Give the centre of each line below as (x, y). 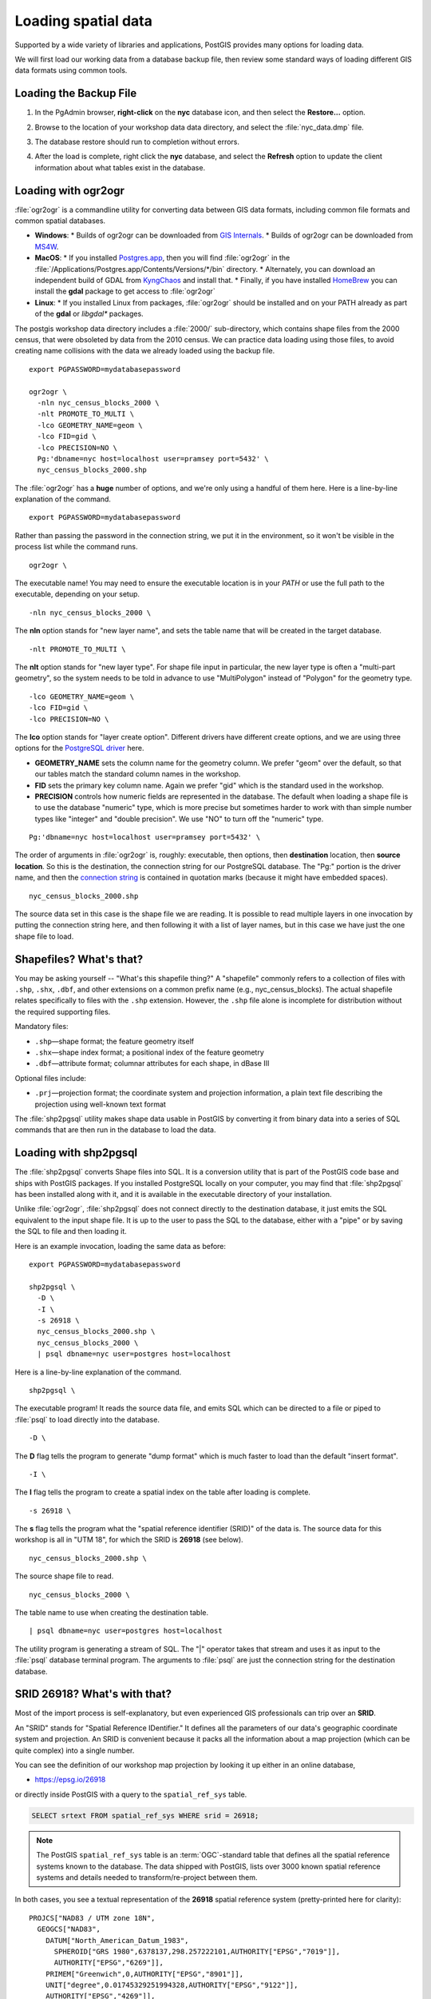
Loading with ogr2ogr (70, 191)
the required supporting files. (63, 1011)
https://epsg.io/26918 (70, 1780)
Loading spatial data (84, 21)
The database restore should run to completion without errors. (137, 142)
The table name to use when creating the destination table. (112, 1613)
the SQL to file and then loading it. (71, 1231)
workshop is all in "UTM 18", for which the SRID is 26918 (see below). (129, 1540)
